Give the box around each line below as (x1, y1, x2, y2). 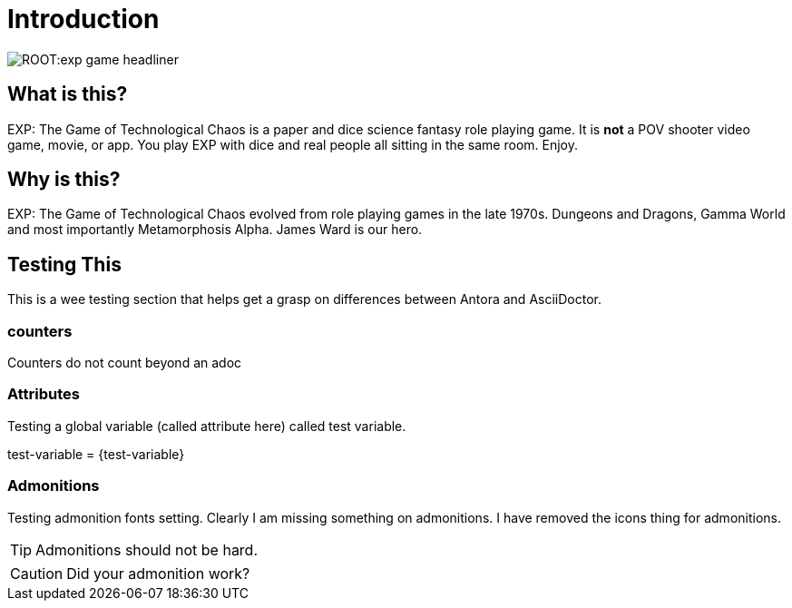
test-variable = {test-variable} (7, 446, 185, 462)
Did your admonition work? (66, 564, 250, 583)
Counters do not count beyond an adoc (7, 355, 242, 371)
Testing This (7, 252, 122, 276)
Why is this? (7, 168, 121, 191)
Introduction (7, 4, 160, 34)
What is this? (7, 83, 128, 106)
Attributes (7, 385, 80, 404)
